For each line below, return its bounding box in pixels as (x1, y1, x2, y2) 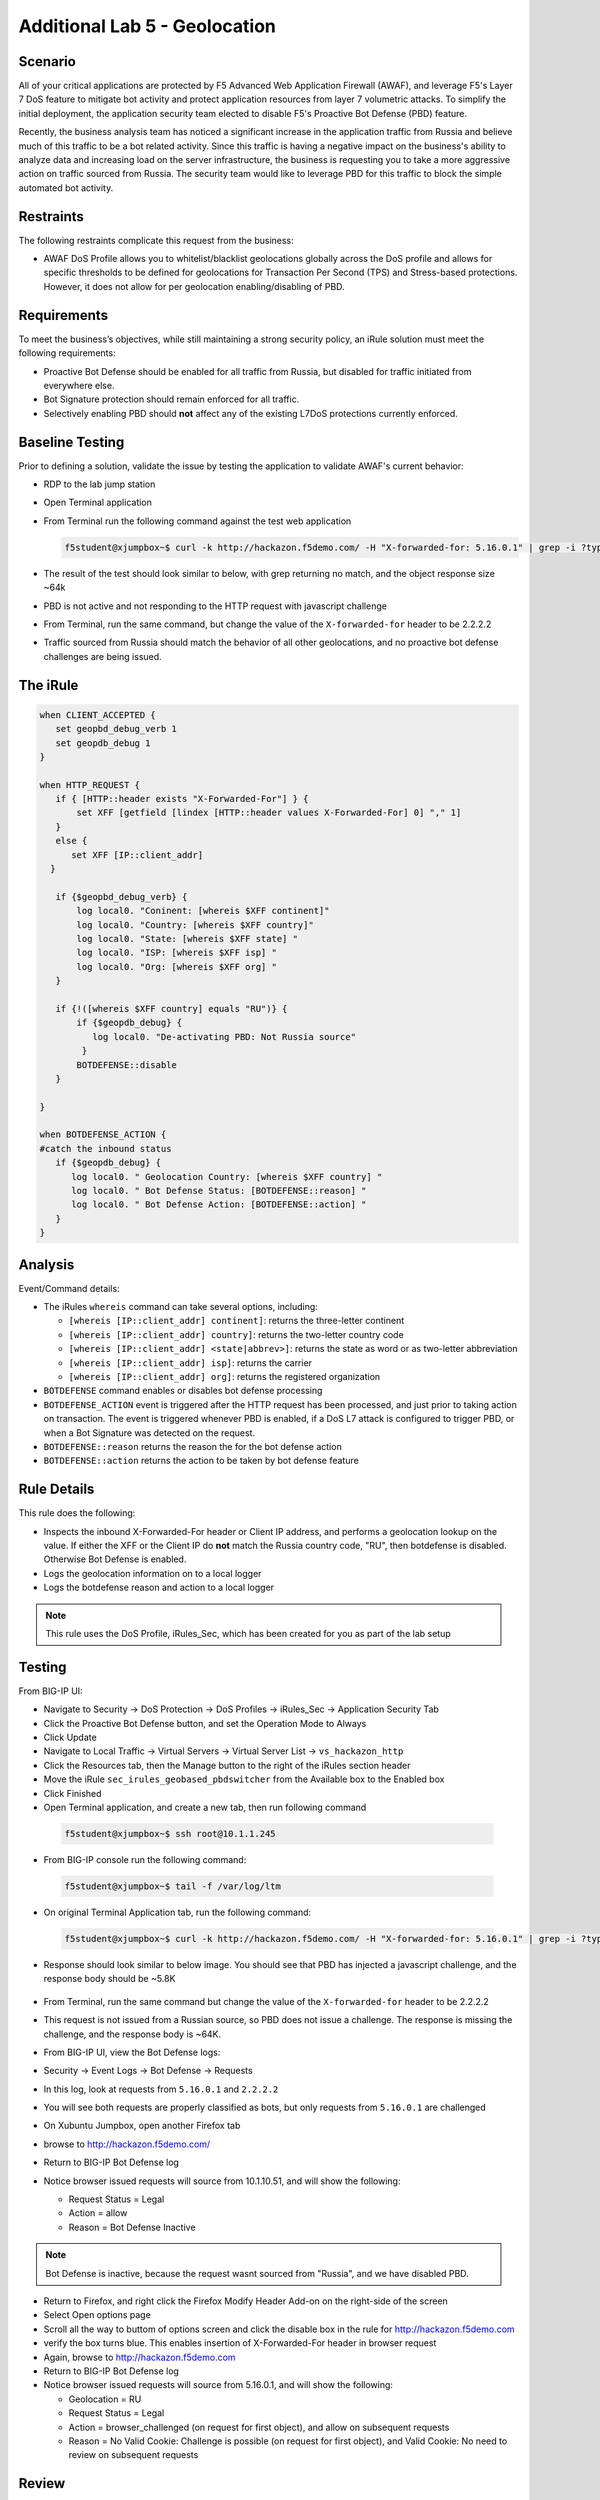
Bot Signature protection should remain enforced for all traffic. (43, 393, 300, 405)
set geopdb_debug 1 (55, 737, 151, 749)
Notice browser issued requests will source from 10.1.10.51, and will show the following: (43, 2175, 401, 2187)
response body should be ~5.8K (43, 1973, 176, 1985)
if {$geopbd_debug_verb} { (55, 891, 188, 902)
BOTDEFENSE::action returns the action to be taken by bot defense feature (43, 1455, 359, 1467)
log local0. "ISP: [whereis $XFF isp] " (76, 947, 277, 959)
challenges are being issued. (43, 650, 162, 662)
